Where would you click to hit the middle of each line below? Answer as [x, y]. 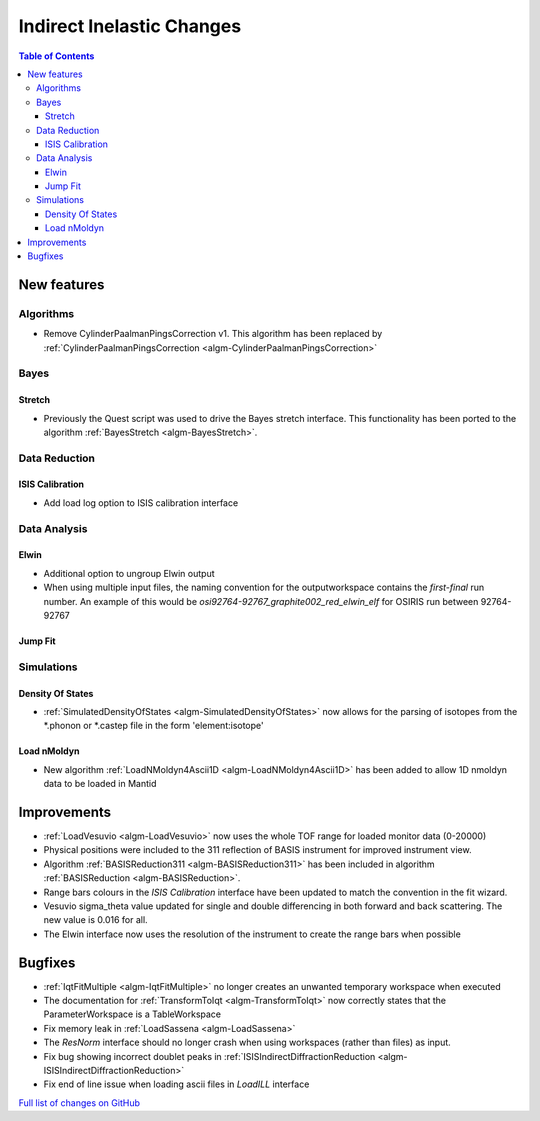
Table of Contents [56, 56]
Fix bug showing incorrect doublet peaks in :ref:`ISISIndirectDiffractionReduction [209, 1056]
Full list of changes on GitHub [79, 1102]
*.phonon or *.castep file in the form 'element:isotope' [153, 726]
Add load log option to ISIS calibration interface [141, 502]
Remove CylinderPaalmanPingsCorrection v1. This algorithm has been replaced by [213, 334]
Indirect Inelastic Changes [130, 26]
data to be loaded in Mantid [100, 784]
